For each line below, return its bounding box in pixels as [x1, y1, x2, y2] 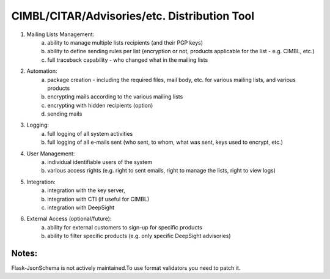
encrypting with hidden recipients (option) [47, 102, 153, 109]
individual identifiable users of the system [47, 158, 153, 166]
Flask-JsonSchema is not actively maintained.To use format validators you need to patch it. [11, 264, 241, 272]
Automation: [26, 67, 57, 75]
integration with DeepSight [47, 204, 115, 211]
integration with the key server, [47, 187, 125, 194]
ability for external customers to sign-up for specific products [47, 223, 203, 231]
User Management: [26, 150, 75, 157]
